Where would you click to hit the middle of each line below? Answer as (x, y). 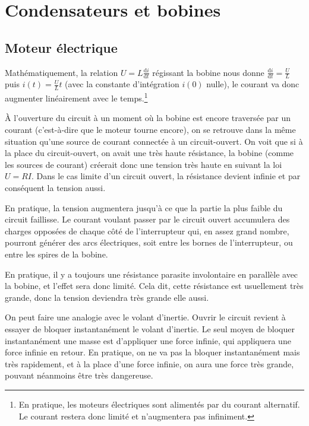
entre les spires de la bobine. (56, 254)
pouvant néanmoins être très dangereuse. (79, 375)
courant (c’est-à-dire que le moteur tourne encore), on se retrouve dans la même (150, 130)
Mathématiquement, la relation (62, 72)
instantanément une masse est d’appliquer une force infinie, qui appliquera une (148, 340)
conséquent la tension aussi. (55, 188)
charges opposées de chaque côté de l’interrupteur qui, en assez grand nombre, (147, 231)
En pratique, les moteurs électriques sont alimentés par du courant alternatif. (159, 404)
